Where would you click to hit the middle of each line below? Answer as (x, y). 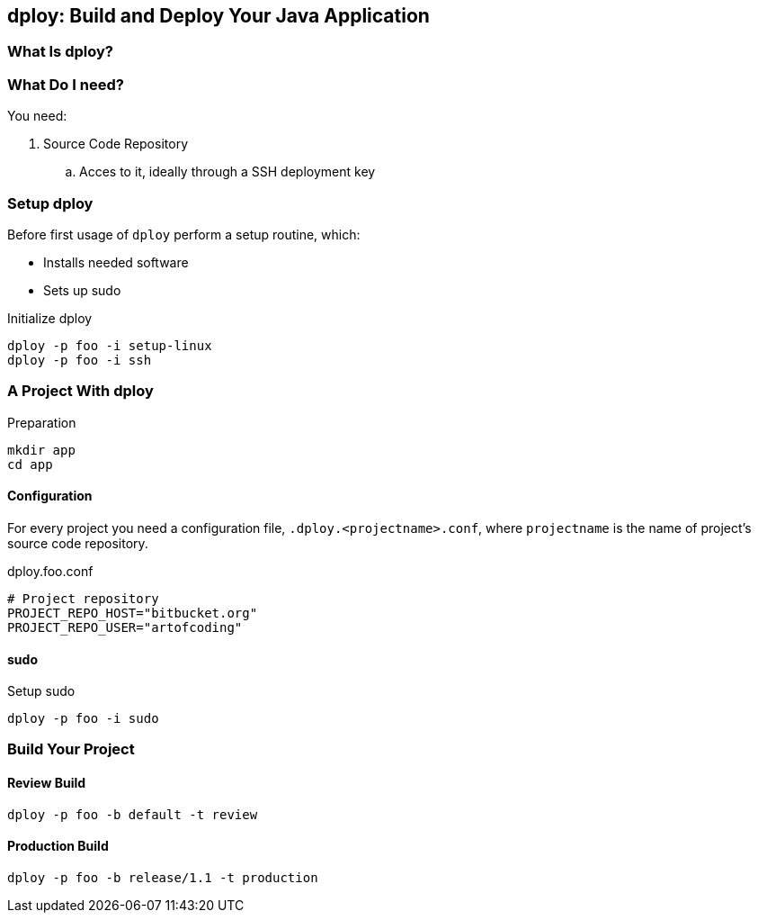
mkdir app (41, 450)
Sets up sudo (82, 290)
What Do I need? (66, 84)
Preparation (42, 422)
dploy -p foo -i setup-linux (110, 345)
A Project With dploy (80, 391)
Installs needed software (116, 262)
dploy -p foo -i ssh (80, 360)
